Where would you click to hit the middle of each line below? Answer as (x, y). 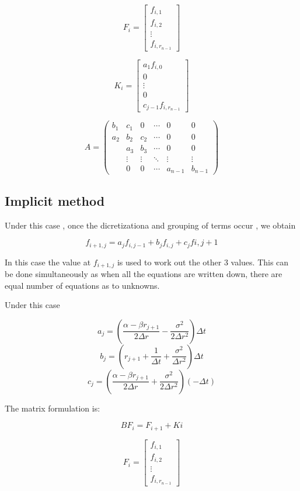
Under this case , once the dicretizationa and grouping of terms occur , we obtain (150, 225)
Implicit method (55, 200)
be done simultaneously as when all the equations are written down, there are (144, 274)
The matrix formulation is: (53, 408)
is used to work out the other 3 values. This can (203, 262)
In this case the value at (48, 262)
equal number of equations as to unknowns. (82, 285)
